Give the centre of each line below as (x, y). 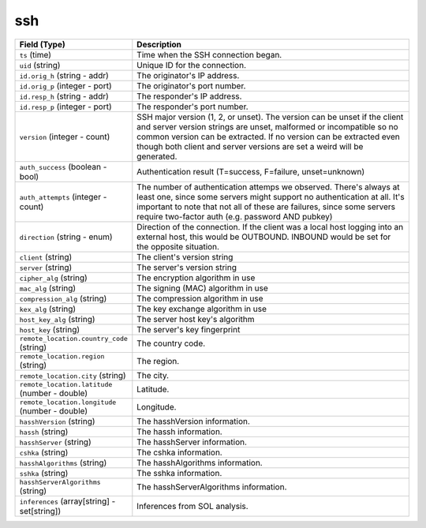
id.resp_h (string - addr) (64, 96)
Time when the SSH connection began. (209, 54)
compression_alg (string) (63, 298)
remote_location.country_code (73, 338)
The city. (153, 375)
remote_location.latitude (66, 384)
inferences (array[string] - (67, 501)
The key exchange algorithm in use (202, 309)
